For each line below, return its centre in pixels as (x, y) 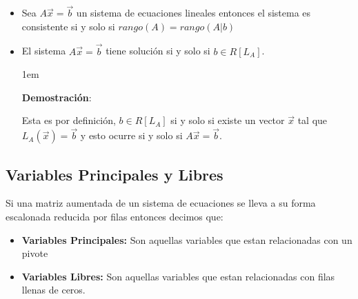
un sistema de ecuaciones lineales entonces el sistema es (193, 13)
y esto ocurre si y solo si (131, 135)
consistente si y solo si (68, 26)
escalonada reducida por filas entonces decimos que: (115, 217)
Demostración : (57, 97)
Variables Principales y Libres (115, 174)
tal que (312, 120)
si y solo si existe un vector (228, 120)
